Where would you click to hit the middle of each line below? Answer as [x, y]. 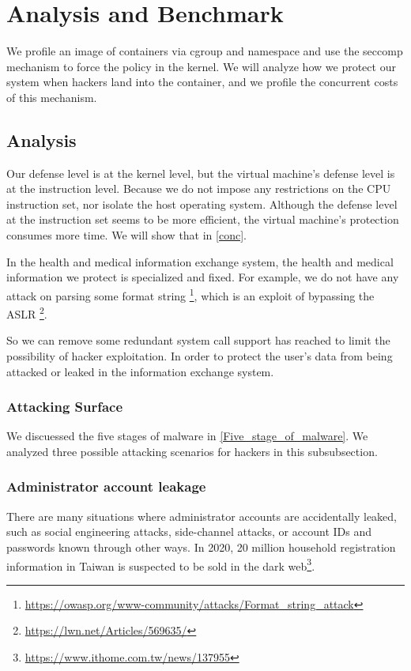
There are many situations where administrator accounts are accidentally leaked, [202, 516]
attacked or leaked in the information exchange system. [140, 371]
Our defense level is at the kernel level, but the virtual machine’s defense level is [201, 173]
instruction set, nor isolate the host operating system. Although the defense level [202, 204]
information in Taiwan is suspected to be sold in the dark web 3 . [161, 564]
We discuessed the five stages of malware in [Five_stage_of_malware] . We [187, 436]
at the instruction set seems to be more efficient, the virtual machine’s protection [203, 219]
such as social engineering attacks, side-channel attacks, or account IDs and [189, 532]
